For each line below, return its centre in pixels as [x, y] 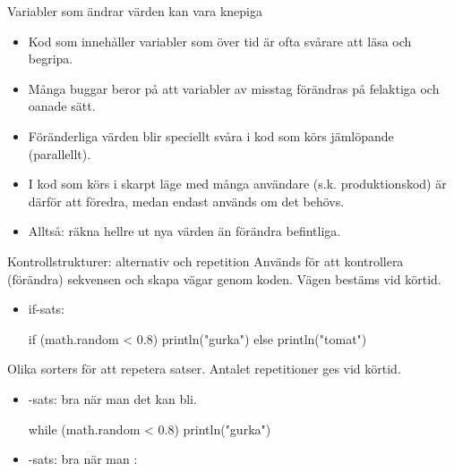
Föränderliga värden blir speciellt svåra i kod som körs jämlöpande [211, 135]
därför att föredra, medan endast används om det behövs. [186, 201]
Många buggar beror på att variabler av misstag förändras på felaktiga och [234, 88]
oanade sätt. [62, 106]
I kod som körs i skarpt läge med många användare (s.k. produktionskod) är [237, 184]
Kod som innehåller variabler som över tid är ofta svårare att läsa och [220, 41]
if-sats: [47, 309]
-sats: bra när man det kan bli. [112, 398]
